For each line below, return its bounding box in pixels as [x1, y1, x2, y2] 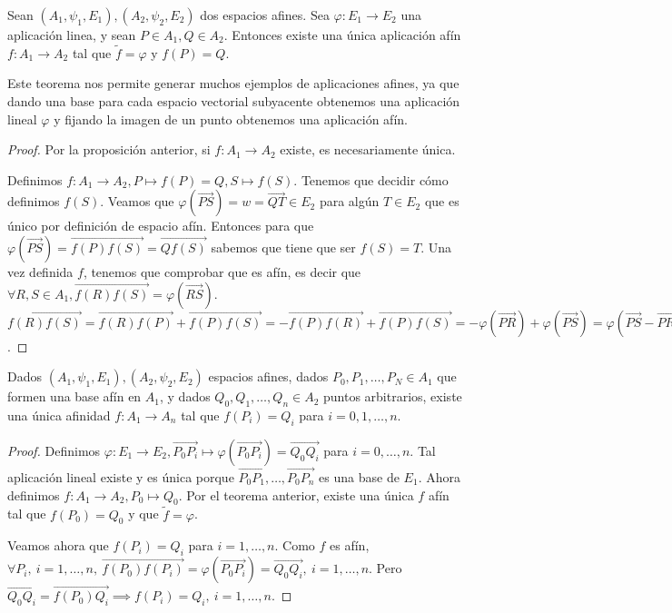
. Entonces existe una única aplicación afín [223, 25, 461, 44]
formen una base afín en [7, 387, 142, 406]
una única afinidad [7, 405, 111, 424]
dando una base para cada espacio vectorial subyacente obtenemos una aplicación [7, 92, 460, 110]
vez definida [7, 262, 74, 281]
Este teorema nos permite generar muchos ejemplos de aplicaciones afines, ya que [7, 74, 460, 93]
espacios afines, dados [208, 367, 329, 386]
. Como [274, 536, 315, 555]
